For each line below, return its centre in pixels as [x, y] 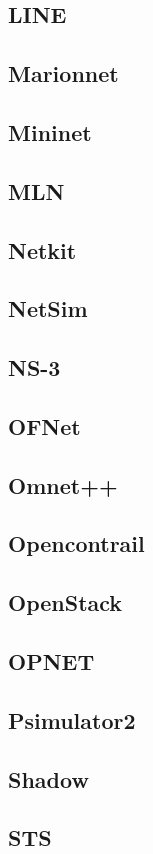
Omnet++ [63, 484]
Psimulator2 [72, 719]
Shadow [48, 778]
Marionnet [63, 73]
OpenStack [65, 602]
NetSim [48, 308]
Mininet [50, 131]
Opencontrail [76, 543]
